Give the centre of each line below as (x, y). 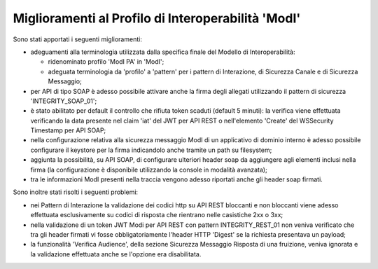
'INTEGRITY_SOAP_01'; (64, 101)
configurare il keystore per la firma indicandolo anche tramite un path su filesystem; (151, 150)
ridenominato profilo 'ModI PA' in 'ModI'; (106, 62)
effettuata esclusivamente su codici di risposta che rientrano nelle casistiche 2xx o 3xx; (157, 215)
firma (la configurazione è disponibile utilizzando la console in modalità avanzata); (149, 170)
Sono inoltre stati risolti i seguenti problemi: (76, 192)
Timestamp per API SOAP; (68, 130)
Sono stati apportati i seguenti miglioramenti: (78, 39)
